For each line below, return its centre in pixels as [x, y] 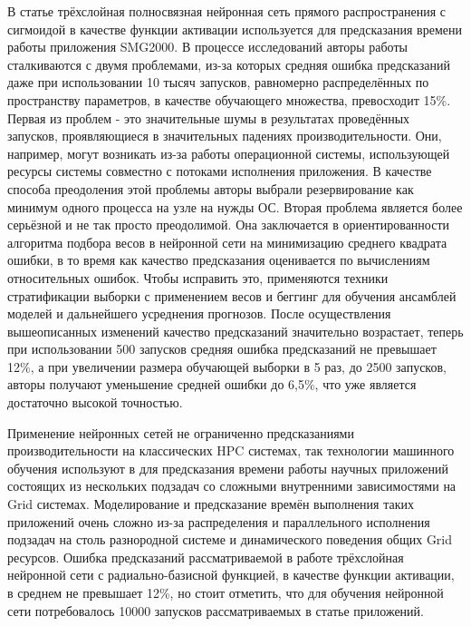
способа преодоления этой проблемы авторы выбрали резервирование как [211, 188]
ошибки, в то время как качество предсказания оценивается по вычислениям [219, 260]
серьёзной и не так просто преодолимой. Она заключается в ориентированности [229, 225]
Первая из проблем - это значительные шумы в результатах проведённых [209, 117]
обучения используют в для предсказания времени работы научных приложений [228, 468]
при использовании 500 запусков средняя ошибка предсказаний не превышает [222, 349]
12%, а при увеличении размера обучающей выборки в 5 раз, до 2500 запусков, [227, 366]
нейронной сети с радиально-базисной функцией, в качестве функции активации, [231, 575]
